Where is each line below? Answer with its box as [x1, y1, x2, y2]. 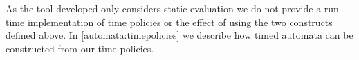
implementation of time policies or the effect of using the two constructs [27, 14, 333, 29]
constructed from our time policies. [6, 41, 154, 55]
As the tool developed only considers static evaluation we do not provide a [6, 1, 322, 15]
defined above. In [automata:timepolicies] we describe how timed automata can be [6, 28, 353, 42]
